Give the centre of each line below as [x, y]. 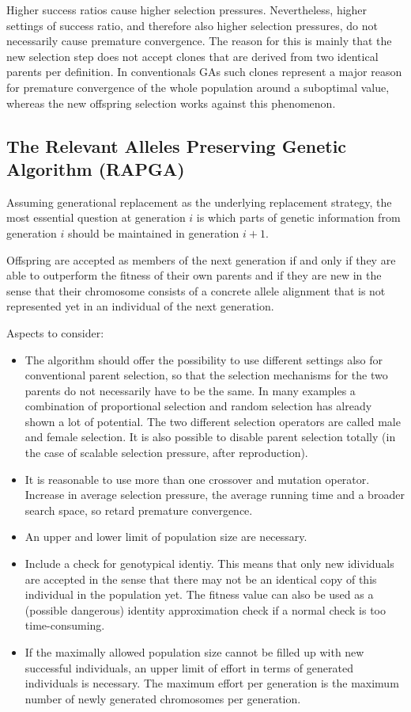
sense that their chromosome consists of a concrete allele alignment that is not [196, 290]
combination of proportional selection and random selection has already [198, 406]
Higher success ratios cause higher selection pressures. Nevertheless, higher [187, 10]
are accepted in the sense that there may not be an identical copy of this [201, 579]
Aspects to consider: [55, 332]
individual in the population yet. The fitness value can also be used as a [199, 594]
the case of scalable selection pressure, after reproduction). [166, 453]
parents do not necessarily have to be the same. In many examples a [190, 390]
